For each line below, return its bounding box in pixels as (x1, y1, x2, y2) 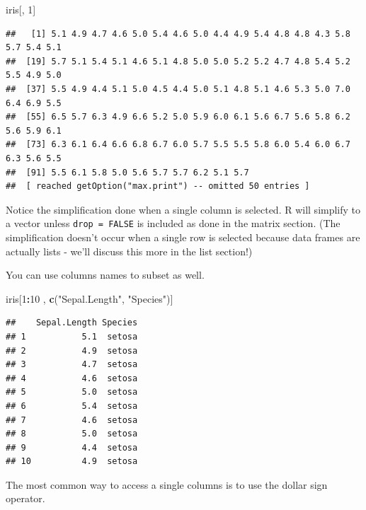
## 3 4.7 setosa (6, 359, 138, 370)
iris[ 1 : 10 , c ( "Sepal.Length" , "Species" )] (6, 291, 173, 306)
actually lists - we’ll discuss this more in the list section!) (6, 243, 253, 258)
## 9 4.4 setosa (6, 442, 138, 453)
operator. (6, 491, 45, 506)
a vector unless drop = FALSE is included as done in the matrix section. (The (6, 216, 341, 231)
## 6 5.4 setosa (6, 400, 138, 411)
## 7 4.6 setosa (6, 415, 138, 425)
